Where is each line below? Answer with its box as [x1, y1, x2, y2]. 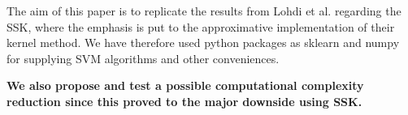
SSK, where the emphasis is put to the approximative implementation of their [7, 18, 395, 35]
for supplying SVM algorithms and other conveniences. [7, 49, 280, 66]
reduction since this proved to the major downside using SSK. [7, 92, 362, 109]
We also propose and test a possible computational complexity [7, 77, 364, 94]
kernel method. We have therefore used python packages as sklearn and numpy [7, 34, 400, 51]
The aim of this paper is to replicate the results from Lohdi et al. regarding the [7, 2, 401, 19]
